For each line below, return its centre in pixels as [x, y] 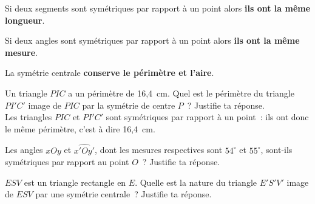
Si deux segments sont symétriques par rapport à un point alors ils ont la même [158, 8]
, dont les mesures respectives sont [159, 150]
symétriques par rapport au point [67, 162]
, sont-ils [276, 150]
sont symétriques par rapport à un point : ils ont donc [207, 117]
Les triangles [29, 117]
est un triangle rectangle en [75, 182]
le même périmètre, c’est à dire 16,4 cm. [80, 128]
